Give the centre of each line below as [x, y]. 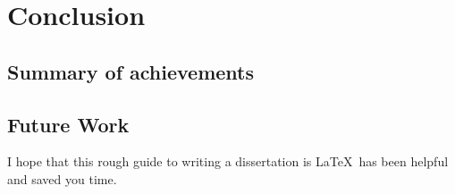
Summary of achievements [131, 71]
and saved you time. [62, 178]
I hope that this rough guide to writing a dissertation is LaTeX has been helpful [228, 161]
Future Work [68, 124]
